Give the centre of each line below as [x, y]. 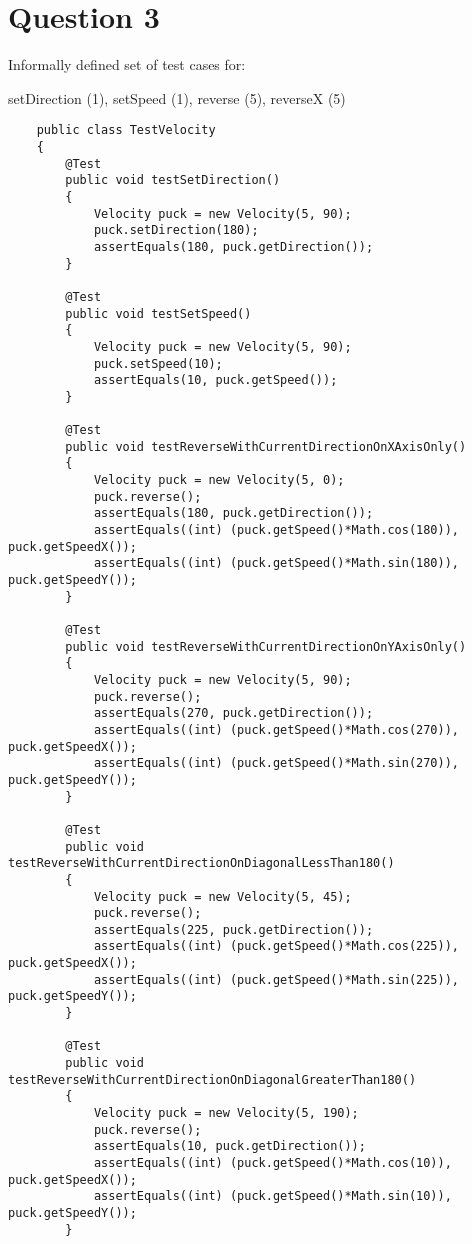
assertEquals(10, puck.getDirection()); [229, 1146]
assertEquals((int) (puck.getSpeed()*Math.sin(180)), [276, 563]
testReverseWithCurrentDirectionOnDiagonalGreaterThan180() [212, 1079]
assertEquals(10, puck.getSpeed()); [215, 380]
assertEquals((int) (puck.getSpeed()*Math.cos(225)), [276, 946]
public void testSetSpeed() [158, 313]
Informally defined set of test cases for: [127, 64]
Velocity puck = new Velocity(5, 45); [222, 896]
